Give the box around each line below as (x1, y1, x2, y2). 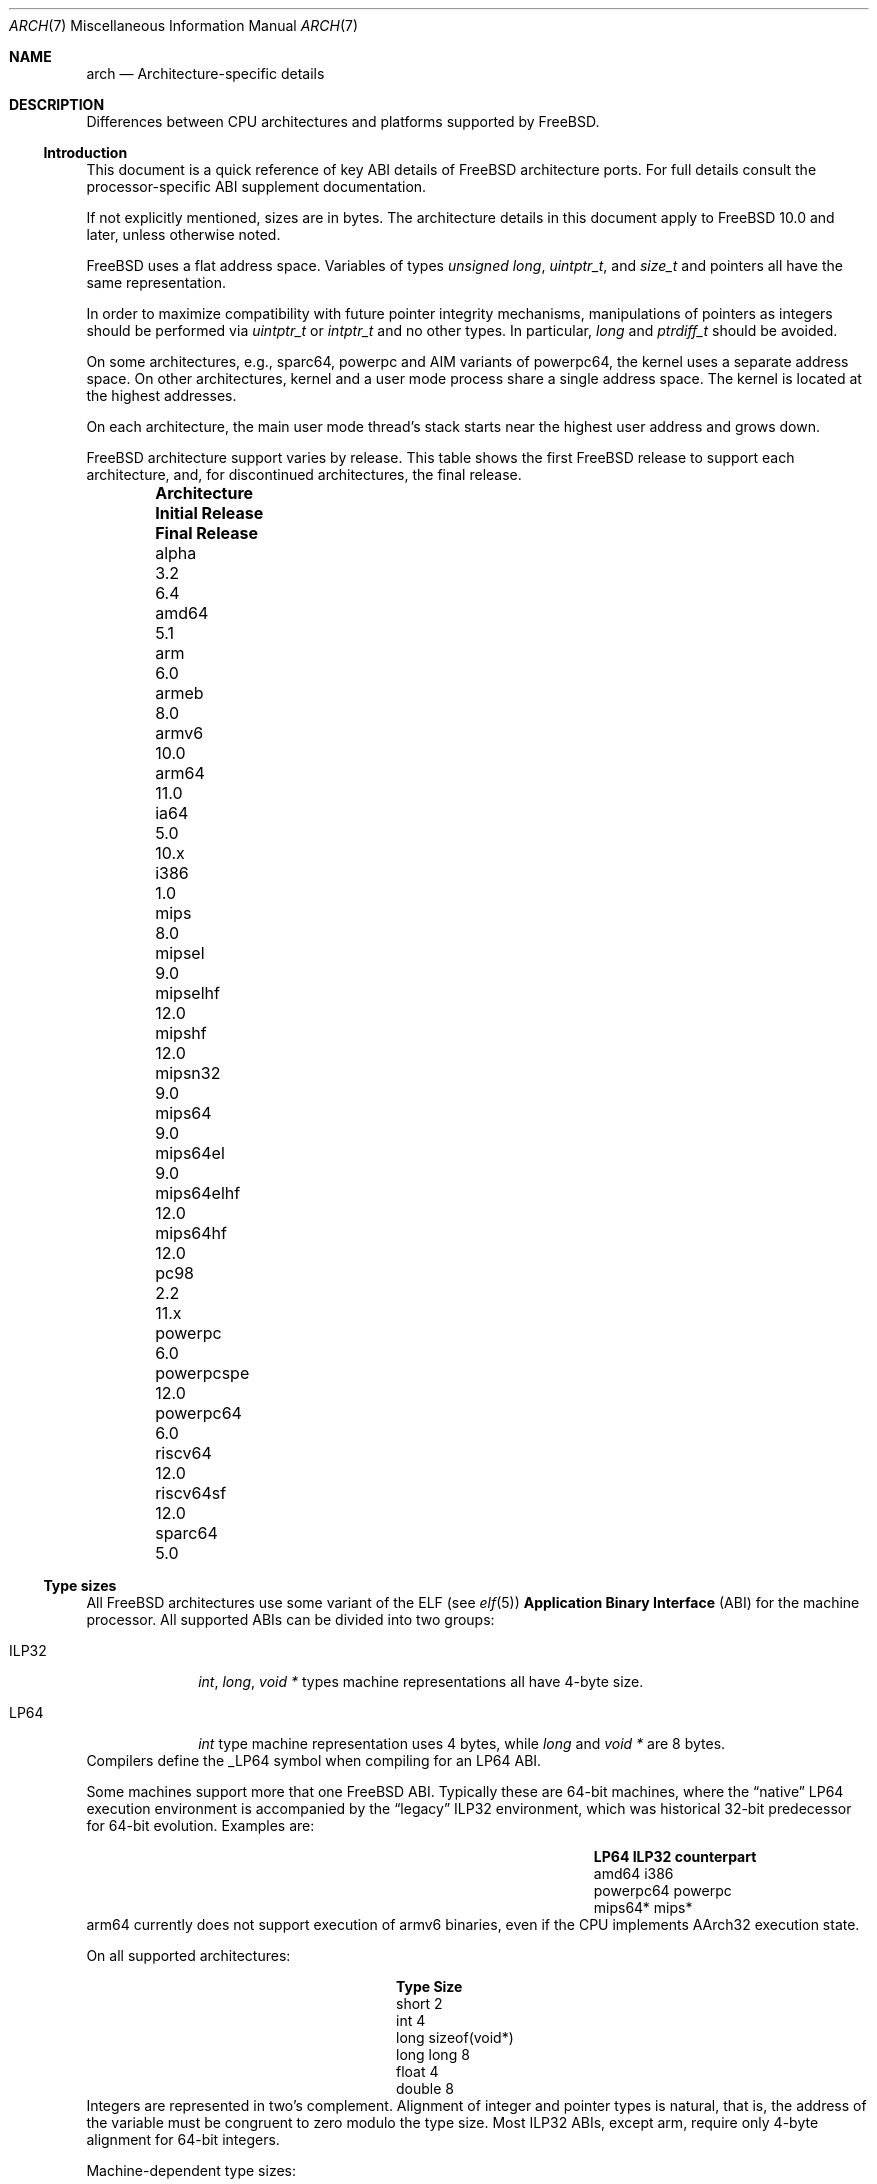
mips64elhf (155, 1183, 241, 1203)
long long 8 (396, 2046, 470, 2063)
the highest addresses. (86, 387, 237, 404)
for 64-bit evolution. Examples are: (86, 1817, 315, 1834)
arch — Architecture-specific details (86, 65, 325, 82)
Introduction (43, 144, 128, 161)
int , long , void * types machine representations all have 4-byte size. (198, 1673, 644, 1690)
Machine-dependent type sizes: (86, 2162, 296, 2179)
